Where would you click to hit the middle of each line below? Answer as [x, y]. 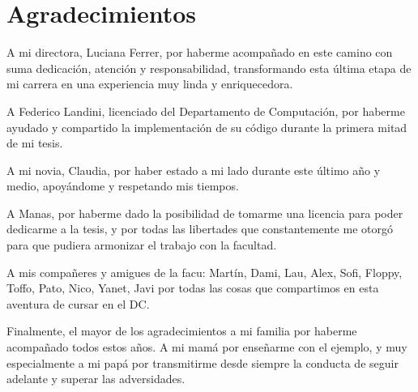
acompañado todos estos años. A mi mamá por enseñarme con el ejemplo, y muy [207, 347]
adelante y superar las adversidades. [96, 379]
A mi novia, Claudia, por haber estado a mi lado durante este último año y [194, 170]
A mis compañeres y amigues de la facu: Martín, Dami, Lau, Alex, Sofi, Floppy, [205, 272]
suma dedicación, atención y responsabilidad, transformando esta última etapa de [209, 68]
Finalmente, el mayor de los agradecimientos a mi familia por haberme [182, 331]
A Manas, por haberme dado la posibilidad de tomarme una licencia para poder [205, 213]
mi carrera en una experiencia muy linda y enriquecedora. [150, 84]
